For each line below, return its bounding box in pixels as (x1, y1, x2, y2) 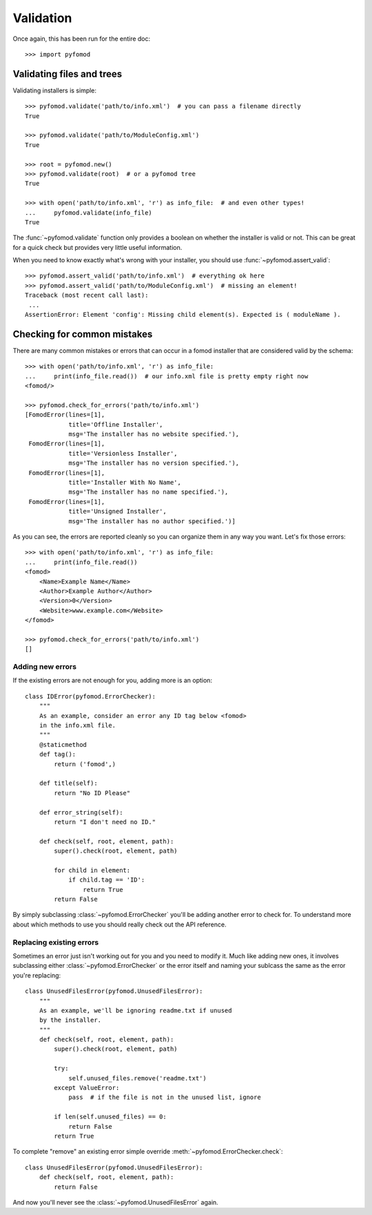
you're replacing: (12, 971, 61, 980)
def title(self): (39, 779, 98, 787)
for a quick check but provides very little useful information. (12, 243, 183, 251)
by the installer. (39, 1016, 102, 1024)
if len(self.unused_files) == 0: (54, 1113, 167, 1121)
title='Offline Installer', (68, 420, 163, 428)
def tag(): (39, 750, 76, 759)
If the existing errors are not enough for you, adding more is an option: (12, 677, 213, 685)
